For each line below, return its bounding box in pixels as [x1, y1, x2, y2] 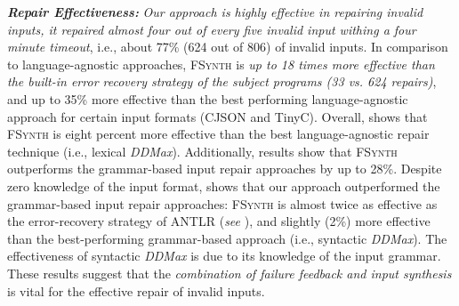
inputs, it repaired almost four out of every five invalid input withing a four [7, 20, 416, 38]
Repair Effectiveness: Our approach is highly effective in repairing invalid [7, 3, 423, 20]
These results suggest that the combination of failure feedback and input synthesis [7, 263, 452, 282]
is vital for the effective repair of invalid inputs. [7, 281, 265, 300]
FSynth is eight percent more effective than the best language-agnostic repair [7, 125, 430, 143]
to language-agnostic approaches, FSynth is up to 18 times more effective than [7, 54, 435, 73]
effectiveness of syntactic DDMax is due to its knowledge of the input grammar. [7, 246, 441, 265]
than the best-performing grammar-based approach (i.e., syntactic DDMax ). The [7, 229, 447, 247]
